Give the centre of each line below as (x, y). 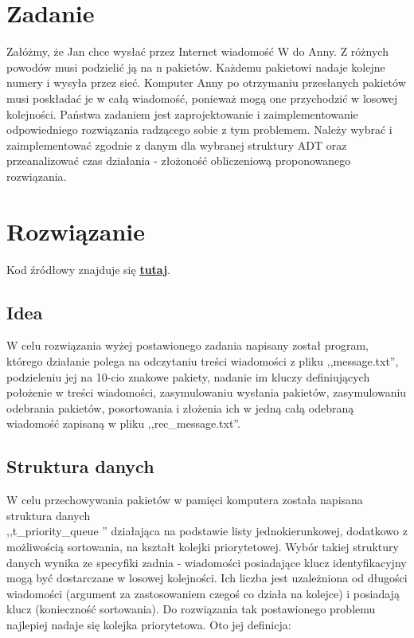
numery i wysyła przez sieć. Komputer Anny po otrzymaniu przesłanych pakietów (206, 82)
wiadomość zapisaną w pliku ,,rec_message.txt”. (123, 423)
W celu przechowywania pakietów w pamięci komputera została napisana (185, 500)
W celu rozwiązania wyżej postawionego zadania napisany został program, (187, 345)
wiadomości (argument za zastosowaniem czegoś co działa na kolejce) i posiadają (203, 593)
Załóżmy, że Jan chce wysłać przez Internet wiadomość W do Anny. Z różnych (197, 51)
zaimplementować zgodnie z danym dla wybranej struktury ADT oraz (177, 145)
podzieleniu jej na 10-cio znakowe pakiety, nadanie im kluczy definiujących (188, 376)
